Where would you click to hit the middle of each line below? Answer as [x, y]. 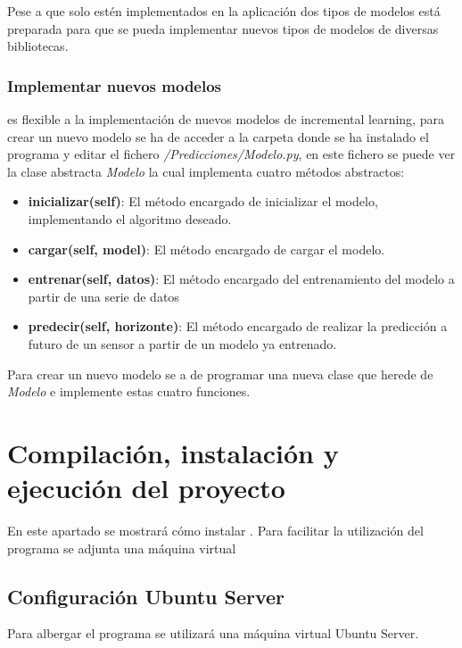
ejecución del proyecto [146, 488]
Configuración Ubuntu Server [146, 596]
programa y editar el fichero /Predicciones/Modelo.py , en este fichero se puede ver [231, 154]
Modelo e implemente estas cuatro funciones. [129, 391]
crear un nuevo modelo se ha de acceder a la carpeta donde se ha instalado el [218, 136]
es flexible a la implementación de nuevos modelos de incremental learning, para [226, 119]
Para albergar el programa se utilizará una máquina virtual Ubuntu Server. [213, 633]
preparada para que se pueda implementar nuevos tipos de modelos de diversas [223, 28]
